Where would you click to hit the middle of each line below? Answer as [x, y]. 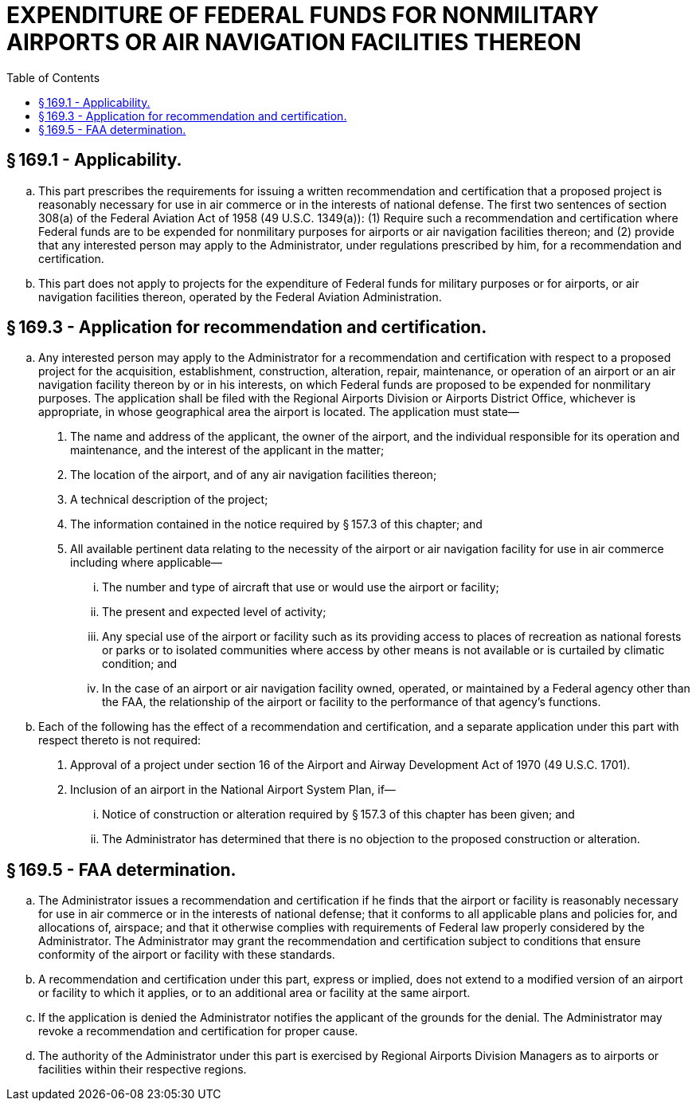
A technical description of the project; [169, 500]
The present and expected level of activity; [214, 612]
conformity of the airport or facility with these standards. [187, 955]
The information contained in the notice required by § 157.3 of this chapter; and [276, 524]
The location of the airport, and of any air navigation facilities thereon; [254, 475]
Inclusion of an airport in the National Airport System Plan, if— [233, 790]
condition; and [140, 664]
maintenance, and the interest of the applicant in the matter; [227, 450]
